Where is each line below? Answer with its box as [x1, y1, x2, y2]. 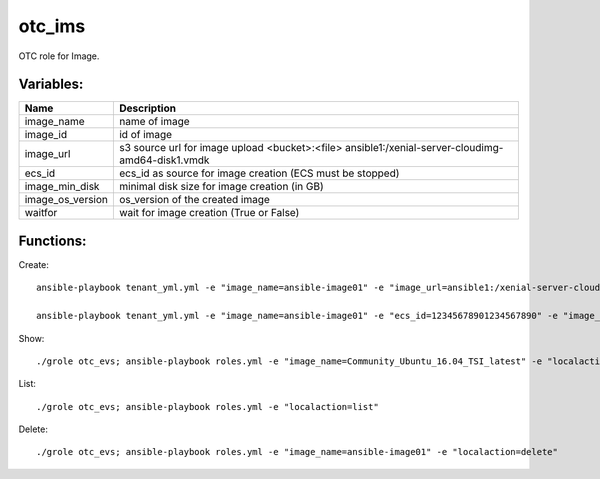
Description [118, 101, 177, 115]
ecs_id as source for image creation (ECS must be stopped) [118, 166, 400, 180]
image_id [24, 128, 68, 142]
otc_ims [18, 15, 86, 37]
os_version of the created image [118, 193, 270, 207]
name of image [118, 115, 190, 129]
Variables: [18, 76, 84, 93]
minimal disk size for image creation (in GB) [118, 180, 324, 194]
